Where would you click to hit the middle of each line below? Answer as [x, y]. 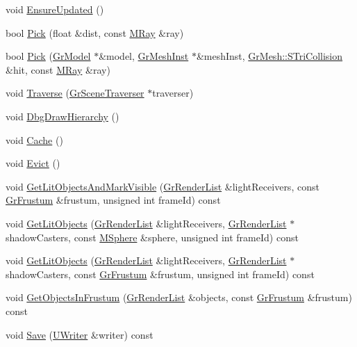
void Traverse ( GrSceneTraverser [75, 93]
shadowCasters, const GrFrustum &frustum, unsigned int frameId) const [160, 274]
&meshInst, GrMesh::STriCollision [269, 56]
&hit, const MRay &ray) [58, 69]
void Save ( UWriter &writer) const [80, 334]
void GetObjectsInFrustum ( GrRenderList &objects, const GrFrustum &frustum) [179, 297]
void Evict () [33, 163]
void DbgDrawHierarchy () [63, 116]
